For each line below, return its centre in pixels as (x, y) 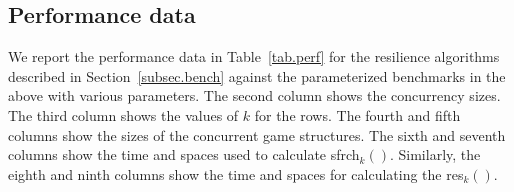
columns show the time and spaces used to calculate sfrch (184, 154)
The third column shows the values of (123, 114)
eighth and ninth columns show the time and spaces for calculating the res (236, 173)
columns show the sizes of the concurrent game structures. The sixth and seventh (257, 134)
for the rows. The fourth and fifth (357, 114)
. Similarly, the (435, 154)
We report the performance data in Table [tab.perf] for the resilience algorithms (254, 56)
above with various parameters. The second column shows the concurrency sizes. (254, 95)
